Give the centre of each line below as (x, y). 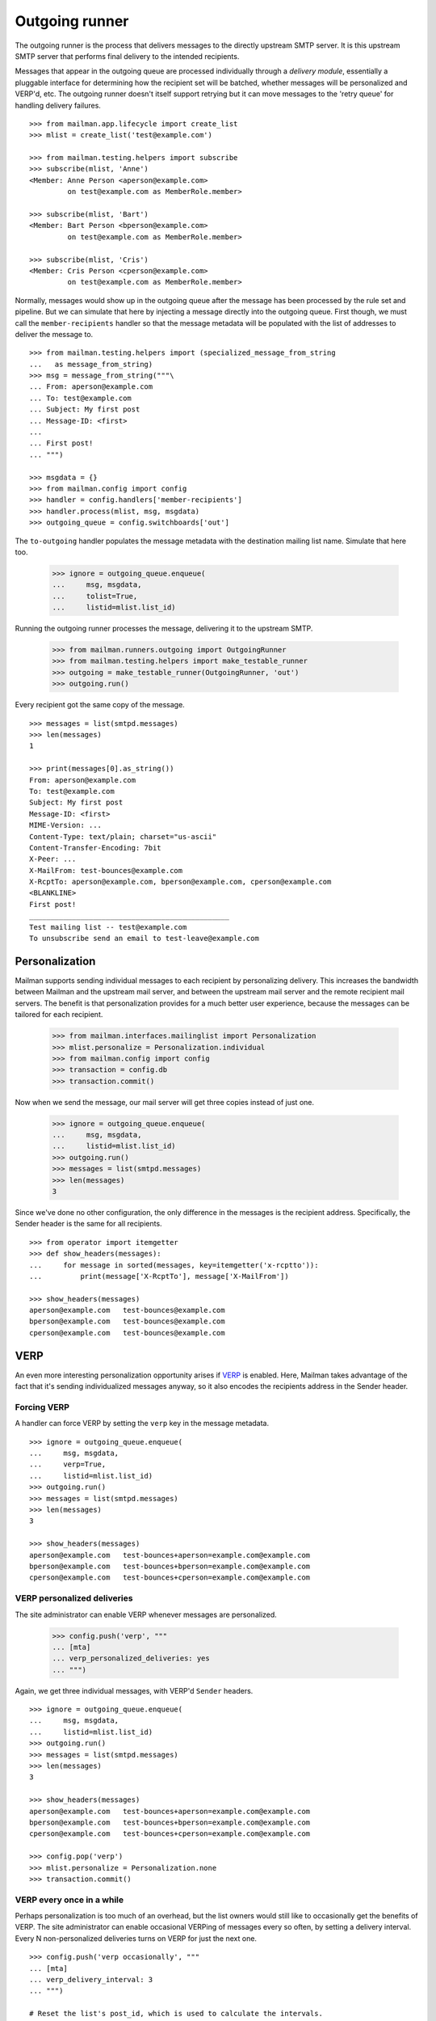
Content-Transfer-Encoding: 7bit (95, 848)
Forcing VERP (42, 1407)
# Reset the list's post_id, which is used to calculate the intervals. (176, 2014)
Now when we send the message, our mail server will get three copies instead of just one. (165, 1102)
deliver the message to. (54, 334)
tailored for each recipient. (59, 1015)
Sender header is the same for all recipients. (88, 1224)
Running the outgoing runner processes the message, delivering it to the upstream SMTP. (164, 629)
